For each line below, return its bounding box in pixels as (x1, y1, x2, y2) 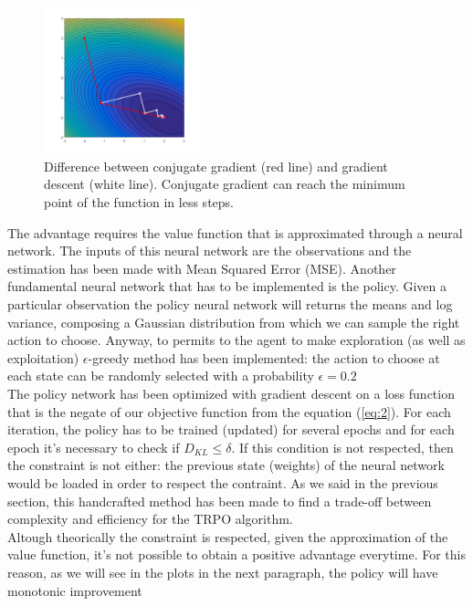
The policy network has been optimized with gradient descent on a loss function (7, 383, 455, 402)
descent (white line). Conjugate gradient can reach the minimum (44, 174, 405, 193)
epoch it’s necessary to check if (7, 437, 180, 456)
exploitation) (7, 348, 79, 367)
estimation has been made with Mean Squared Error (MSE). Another (7, 258, 396, 277)
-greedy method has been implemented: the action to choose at (88, 348, 440, 367)
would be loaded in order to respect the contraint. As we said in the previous (7, 473, 438, 492)
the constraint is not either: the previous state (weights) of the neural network (7, 455, 445, 475)
